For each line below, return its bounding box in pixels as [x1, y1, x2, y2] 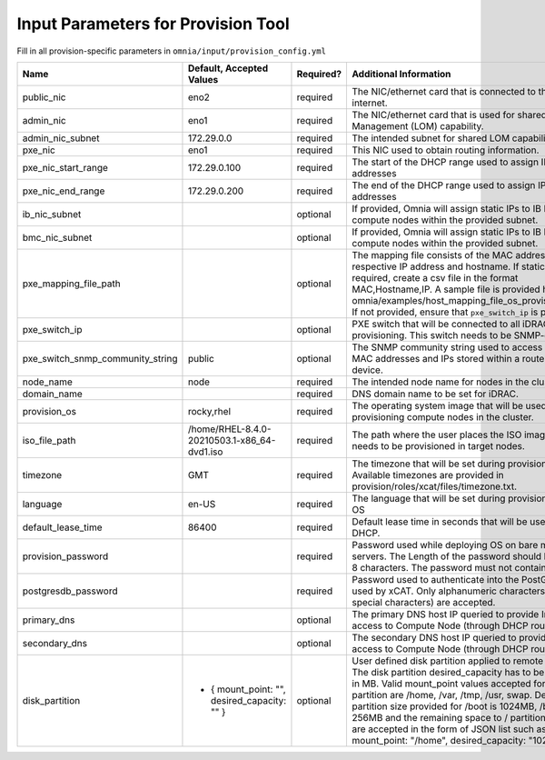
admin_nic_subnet [22, 132, 100, 145]
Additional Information [352, 67, 451, 80]
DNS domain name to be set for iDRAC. [352, 387, 520, 400]
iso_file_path [22, 434, 76, 446]
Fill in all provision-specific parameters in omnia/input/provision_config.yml [16, 45, 327, 56]
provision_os [22, 405, 77, 417]
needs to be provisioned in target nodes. [352, 439, 526, 452]
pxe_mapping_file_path [22, 277, 122, 290]
